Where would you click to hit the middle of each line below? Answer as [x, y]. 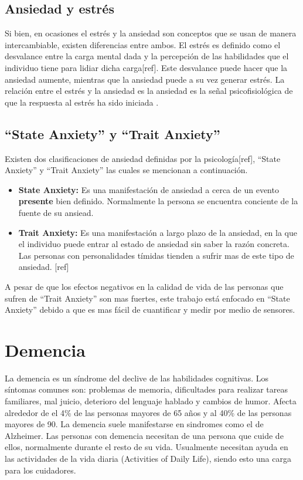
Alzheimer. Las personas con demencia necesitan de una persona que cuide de [144, 435]
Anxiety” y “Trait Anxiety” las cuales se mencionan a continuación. [126, 170]
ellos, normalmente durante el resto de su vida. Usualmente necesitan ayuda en [147, 447]
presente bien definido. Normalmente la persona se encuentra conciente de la [158, 201]
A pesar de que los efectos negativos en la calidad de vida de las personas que [144, 286]
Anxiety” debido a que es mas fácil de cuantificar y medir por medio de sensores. [150, 310]
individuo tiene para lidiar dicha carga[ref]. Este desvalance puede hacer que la [146, 67]
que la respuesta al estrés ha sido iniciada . [82, 102]
